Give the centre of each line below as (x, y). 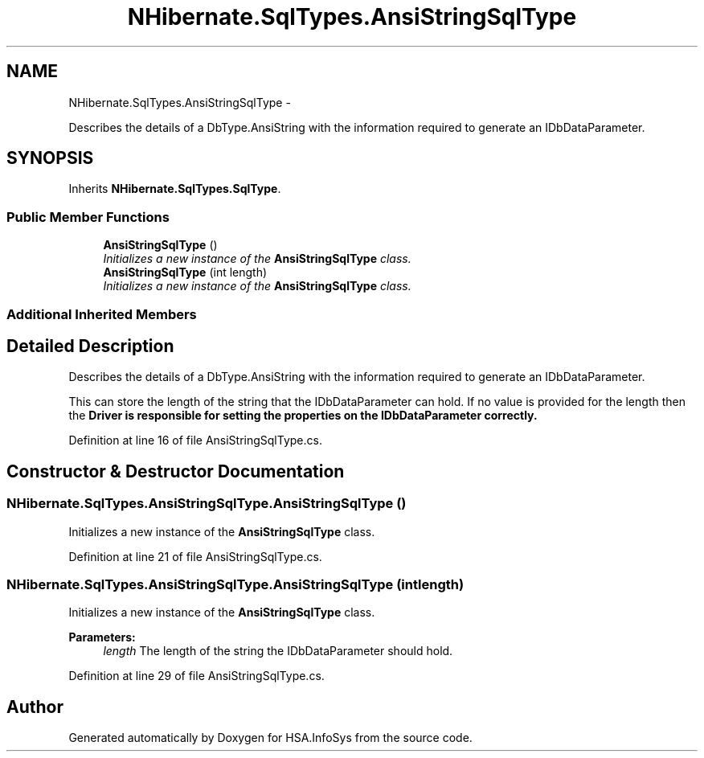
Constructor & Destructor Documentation (176, 471)
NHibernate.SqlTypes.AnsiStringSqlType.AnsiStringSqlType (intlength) (235, 584)
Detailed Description (90, 346)
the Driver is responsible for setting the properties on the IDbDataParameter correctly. (303, 416)
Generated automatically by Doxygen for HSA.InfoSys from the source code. (270, 738)
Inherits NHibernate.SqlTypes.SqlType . (175, 189)
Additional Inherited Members (102, 314)
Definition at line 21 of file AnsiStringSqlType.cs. (195, 556)
